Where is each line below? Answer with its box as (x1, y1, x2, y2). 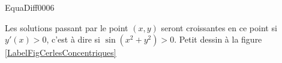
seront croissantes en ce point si (161, 21, 277, 34)
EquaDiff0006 (5, 1, 55, 13)
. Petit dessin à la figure (174, 33, 262, 46)
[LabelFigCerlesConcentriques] (5, 46, 116, 59)
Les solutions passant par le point (5, 21, 128, 34)
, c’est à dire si (46, 33, 100, 46)
